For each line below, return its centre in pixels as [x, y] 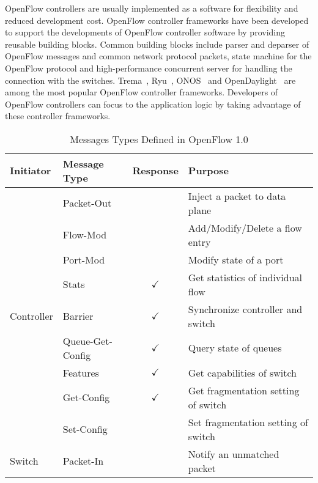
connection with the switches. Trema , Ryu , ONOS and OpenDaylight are [150, 80]
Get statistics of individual [245, 277]
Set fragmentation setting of [248, 422]
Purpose [208, 171]
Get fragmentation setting [244, 390]
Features [81, 372]
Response [155, 171]
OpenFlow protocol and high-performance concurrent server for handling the [149, 68]
